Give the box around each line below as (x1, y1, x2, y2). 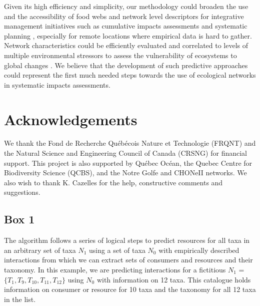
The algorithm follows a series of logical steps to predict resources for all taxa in (4, 235, 250, 245)
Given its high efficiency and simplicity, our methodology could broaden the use (4, 1, 248, 11)
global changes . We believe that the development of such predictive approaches (4, 60, 248, 70)
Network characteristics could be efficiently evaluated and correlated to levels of (4, 40, 248, 51)
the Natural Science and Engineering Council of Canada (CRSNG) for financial (4, 148, 247, 158)
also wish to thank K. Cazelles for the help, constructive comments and (4, 177, 223, 187)
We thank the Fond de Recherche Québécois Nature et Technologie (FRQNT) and (4, 138, 256, 148)
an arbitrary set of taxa (4, 244, 76, 255)
